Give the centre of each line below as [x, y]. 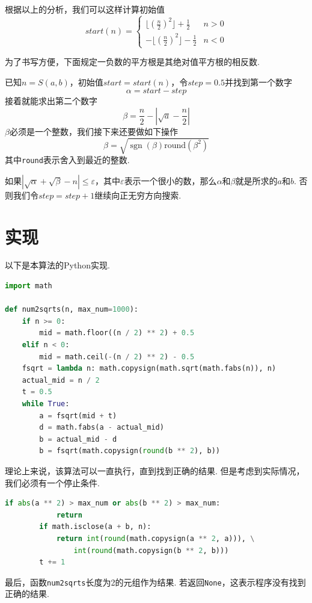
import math [29, 286]
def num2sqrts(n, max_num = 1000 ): [72, 310]
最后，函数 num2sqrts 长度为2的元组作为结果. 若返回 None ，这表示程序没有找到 [155, 582]
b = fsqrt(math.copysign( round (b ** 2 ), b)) [130, 451]
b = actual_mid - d [78, 439]
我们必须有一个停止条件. [52, 482]
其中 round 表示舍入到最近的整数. [67, 160]
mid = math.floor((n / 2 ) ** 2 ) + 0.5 [117, 333]
